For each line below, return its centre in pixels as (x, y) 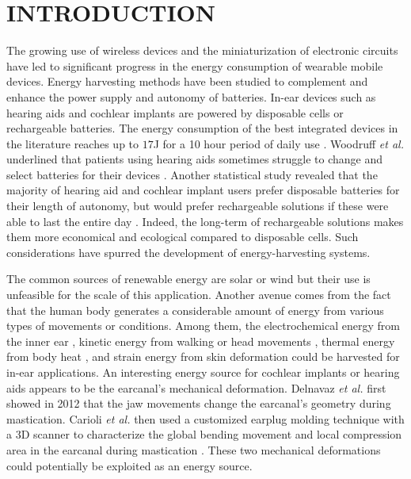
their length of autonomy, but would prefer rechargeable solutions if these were (198, 206)
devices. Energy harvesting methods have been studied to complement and (187, 81)
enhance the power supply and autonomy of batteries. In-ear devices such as (191, 96)
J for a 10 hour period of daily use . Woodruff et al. (278, 143)
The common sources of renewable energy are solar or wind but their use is (188, 279)
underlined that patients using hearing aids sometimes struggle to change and (195, 159)
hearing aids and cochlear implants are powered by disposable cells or (175, 112)
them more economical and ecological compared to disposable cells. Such (183, 237)
